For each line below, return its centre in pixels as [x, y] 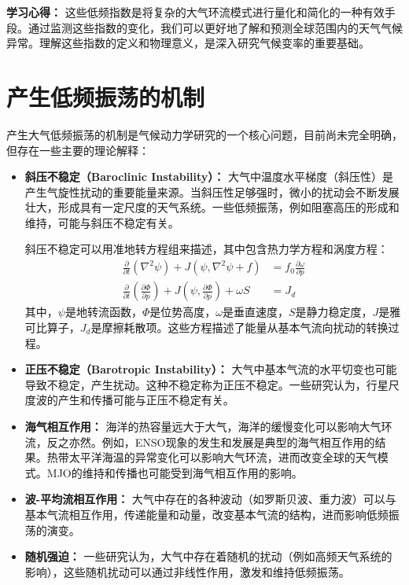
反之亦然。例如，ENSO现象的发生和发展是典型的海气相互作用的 [211, 442]
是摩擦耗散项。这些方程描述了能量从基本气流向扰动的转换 [240, 327]
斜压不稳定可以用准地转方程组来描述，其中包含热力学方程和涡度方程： [206, 249]
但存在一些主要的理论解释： [78, 150]
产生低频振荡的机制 [106, 96]
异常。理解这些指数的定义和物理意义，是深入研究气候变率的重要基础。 [188, 43]
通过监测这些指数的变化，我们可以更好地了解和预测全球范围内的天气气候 [215, 27]
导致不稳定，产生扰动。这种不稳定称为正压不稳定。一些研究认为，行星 [206, 384]
